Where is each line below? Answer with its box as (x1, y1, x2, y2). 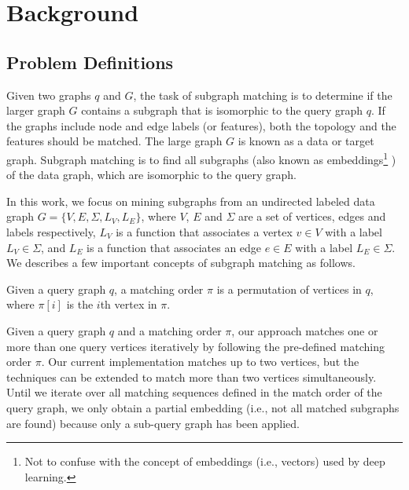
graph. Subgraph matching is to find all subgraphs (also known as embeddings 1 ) (6, 148, 396, 167)
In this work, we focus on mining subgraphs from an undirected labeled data (6, 192, 375, 209)
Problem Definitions (6, 49, 174, 74)
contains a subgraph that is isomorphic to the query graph (81, 102, 363, 119)
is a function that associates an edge (87, 239, 262, 255)
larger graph (6, 102, 65, 119)
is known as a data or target (238, 133, 374, 149)
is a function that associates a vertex (116, 223, 293, 240)
